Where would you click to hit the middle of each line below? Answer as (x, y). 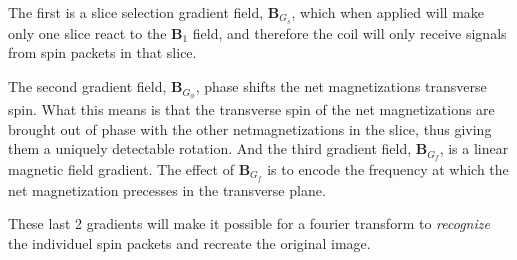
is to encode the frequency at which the (388, 168)
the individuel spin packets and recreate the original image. (189, 243)
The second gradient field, (87, 86)
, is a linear (474, 148)
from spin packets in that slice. (102, 52)
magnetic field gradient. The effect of (121, 168)
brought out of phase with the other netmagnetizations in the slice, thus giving (250, 128)
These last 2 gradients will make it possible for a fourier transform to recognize (249, 223)
